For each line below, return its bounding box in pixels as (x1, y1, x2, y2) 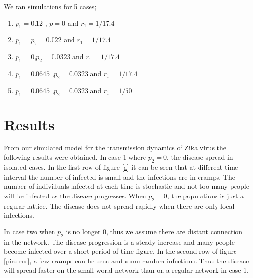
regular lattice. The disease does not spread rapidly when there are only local (4, 200, 235, 211)
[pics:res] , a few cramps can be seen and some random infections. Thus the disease (4, 255, 249, 265)
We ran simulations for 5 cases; (4, 1, 97, 11)
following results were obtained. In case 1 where (4, 152, 146, 162)
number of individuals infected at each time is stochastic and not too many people (4, 181, 249, 191)
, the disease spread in (167, 152, 233, 162)
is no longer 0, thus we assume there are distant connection (66, 226, 243, 236)
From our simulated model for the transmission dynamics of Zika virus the (4, 142, 227, 152)
